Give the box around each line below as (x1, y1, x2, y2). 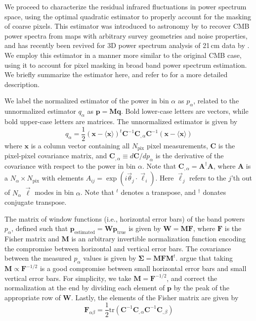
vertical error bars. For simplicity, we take (4, 273, 131, 283)
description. (4, 79, 40, 89)
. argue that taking (175, 253, 233, 263)
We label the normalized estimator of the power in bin (4, 95, 169, 106)
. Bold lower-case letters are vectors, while (121, 106, 249, 116)
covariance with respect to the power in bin (4, 160, 136, 171)
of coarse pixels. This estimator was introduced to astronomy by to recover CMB (4, 21, 250, 31)
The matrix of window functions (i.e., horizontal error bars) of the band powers (4, 213, 245, 224)
